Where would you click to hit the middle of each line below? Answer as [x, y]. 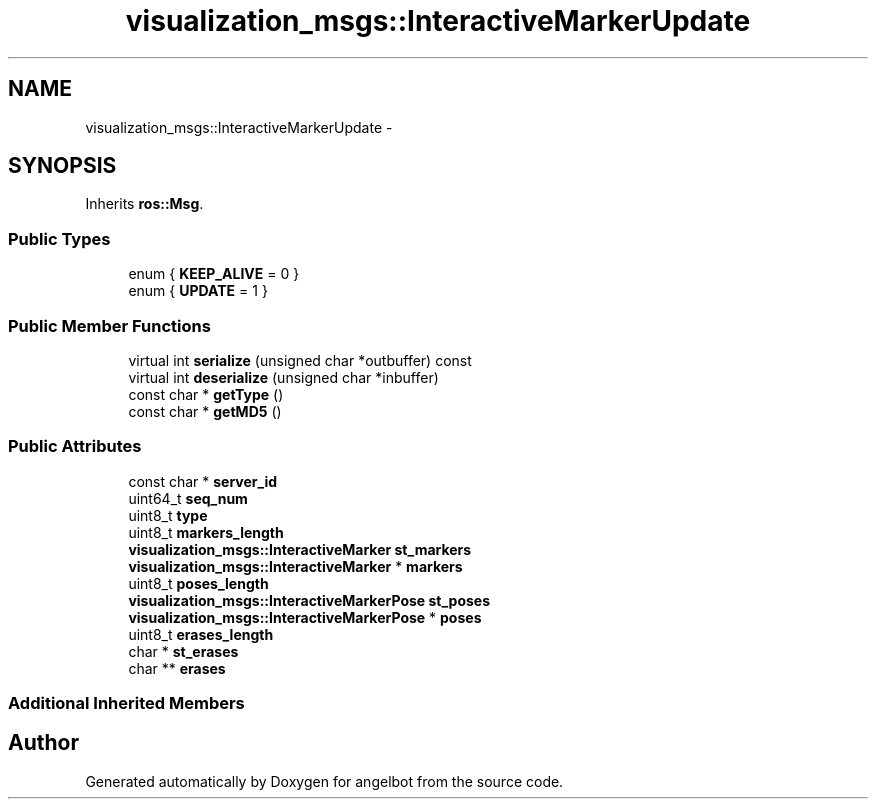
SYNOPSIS [62, 166]
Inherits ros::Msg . [144, 204]
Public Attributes [75, 446]
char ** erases [177, 668]
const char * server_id [203, 481]
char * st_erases [183, 651]
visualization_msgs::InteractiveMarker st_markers [300, 549]
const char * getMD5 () [205, 411]
